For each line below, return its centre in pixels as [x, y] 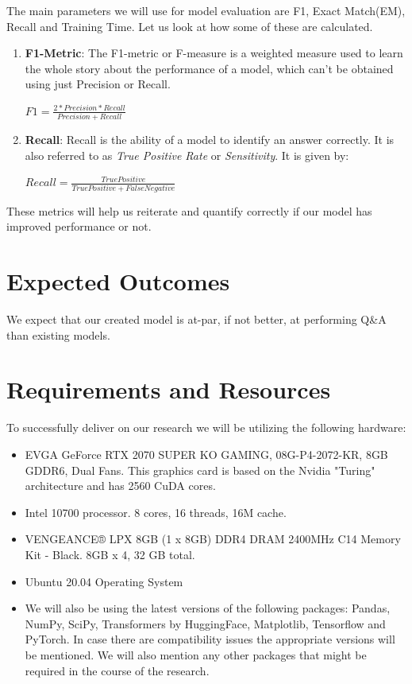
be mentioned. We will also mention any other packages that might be [196, 654]
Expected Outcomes [118, 281]
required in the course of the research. [117, 670]
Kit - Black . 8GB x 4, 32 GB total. [110, 554]
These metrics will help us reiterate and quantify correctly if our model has [189, 210]
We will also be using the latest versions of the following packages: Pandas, [208, 608]
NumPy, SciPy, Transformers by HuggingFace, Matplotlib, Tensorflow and [205, 623]
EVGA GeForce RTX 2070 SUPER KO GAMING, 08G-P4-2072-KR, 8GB [206, 454]
